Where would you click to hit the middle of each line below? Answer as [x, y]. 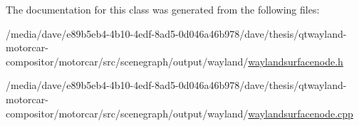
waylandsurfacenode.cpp [301, 113]
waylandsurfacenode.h [296, 61]
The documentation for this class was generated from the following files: [163, 9]
